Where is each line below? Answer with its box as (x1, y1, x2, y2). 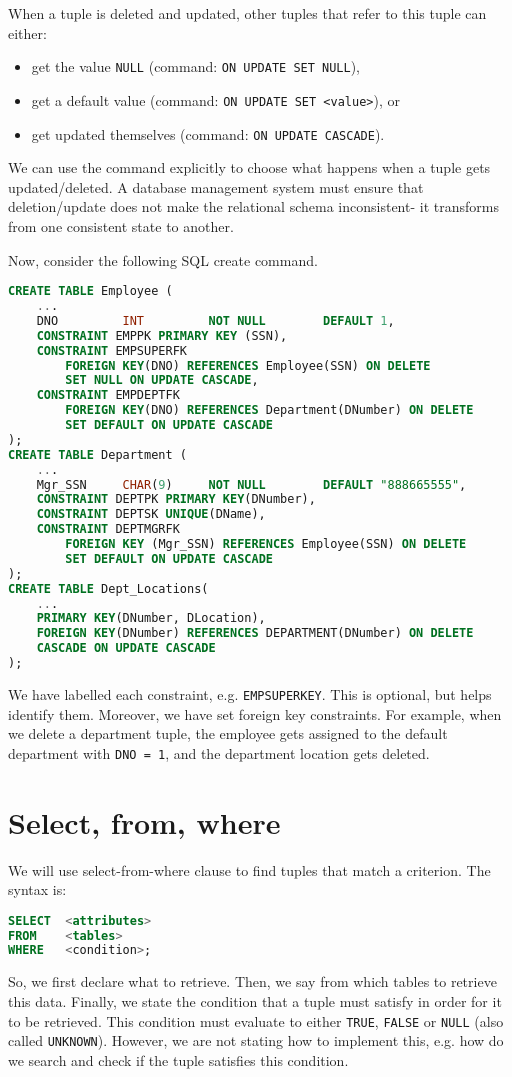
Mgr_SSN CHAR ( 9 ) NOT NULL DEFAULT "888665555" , (36, 477, 467, 492)
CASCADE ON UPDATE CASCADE (36, 641, 216, 656)
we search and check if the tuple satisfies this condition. (8, 1049, 349, 1070)
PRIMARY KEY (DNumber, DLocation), (36, 611, 266, 626)
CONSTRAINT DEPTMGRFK (36, 522, 180, 537)
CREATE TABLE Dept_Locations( (8, 581, 209, 596)
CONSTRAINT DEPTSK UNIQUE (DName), (36, 507, 266, 522)
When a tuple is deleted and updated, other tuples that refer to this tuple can (8, 3, 487, 23)
